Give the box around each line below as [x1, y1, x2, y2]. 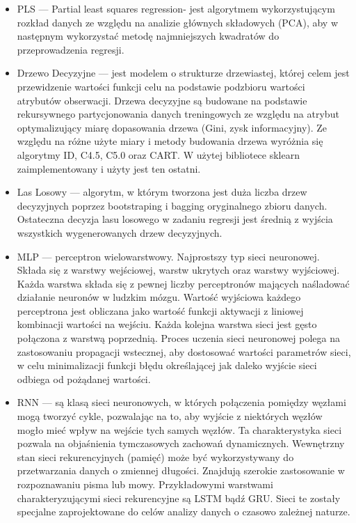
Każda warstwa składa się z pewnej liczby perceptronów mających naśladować [17, 276, 350, 290]
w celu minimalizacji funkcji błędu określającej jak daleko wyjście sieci [17, 358, 317, 373]
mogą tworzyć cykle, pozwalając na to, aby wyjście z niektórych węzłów [17, 409, 323, 423]
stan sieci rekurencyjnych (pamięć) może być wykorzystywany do [17, 449, 294, 464]
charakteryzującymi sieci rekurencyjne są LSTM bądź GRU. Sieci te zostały [17, 490, 341, 505]
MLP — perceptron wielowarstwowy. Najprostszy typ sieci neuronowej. [17, 249, 320, 263]
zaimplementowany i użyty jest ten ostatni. [17, 161, 201, 175]
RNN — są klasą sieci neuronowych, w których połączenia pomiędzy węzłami [17, 395, 346, 409]
